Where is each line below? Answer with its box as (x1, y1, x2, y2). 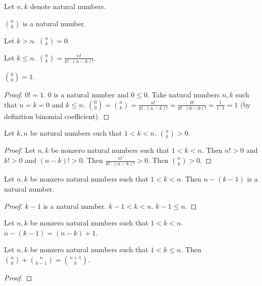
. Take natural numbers (147, 89, 220, 99)
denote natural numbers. (30, 1, 106, 11)
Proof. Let (4, 145, 35, 155)
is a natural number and (54, 89, 129, 99)
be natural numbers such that (30, 128, 122, 138)
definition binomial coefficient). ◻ (4, 110, 110, 121)
